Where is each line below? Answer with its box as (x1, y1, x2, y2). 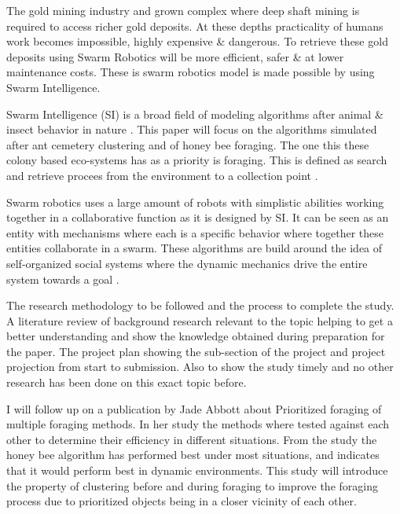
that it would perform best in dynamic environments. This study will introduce (6, 462, 388, 479)
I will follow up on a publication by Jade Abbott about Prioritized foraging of (6, 400, 382, 417)
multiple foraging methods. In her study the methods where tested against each (6, 416, 389, 432)
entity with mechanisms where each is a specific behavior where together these (6, 224, 383, 240)
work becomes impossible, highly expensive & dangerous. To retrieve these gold (6, 33, 388, 50)
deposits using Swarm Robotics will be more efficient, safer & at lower (6, 48, 344, 64)
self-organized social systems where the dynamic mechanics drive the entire (6, 255, 368, 271)
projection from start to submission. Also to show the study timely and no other (6, 358, 394, 375)
